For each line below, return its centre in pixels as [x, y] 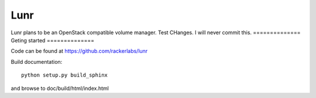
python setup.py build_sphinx [65, 75]
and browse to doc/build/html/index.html [60, 88]
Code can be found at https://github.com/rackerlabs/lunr [79, 51]
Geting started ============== [53, 40]
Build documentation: [37, 61]
